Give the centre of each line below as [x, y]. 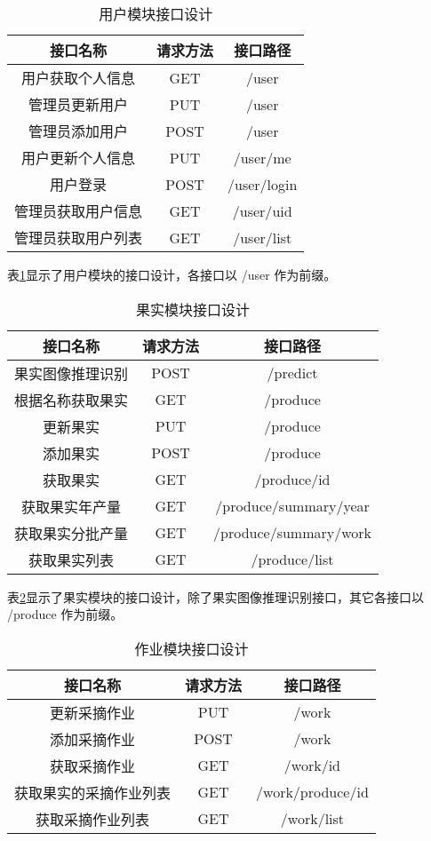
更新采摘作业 [93, 712]
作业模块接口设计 [192, 648]
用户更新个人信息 [79, 158]
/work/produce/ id [312, 792]
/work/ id [312, 766]
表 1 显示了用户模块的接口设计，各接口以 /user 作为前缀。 [172, 274]
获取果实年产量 [72, 506]
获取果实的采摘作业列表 [93, 792]
